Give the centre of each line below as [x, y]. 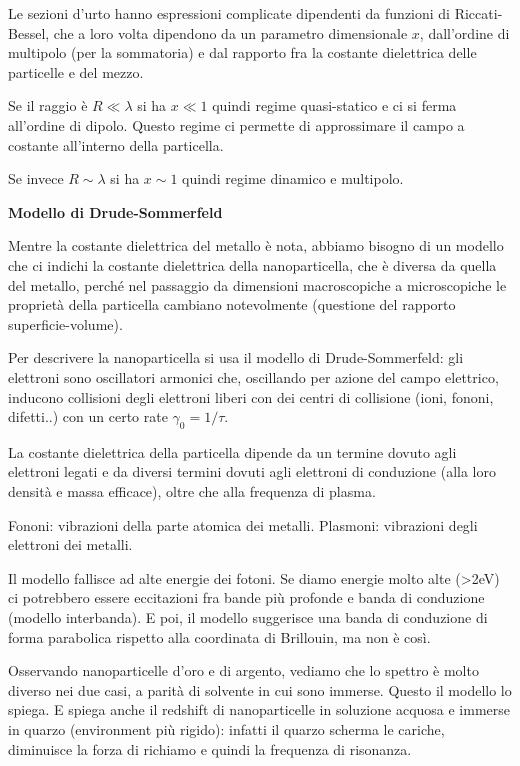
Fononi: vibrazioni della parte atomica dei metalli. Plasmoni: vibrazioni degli [243, 524]
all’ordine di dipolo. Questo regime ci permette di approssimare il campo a [236, 124]
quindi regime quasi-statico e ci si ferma [334, 105]
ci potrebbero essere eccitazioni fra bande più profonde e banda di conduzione [246, 597]
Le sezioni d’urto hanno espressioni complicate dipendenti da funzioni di [229, 13]
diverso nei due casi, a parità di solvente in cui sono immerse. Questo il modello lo [260, 689]
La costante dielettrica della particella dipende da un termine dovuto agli [232, 451]
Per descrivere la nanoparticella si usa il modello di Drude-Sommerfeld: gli [236, 357]
